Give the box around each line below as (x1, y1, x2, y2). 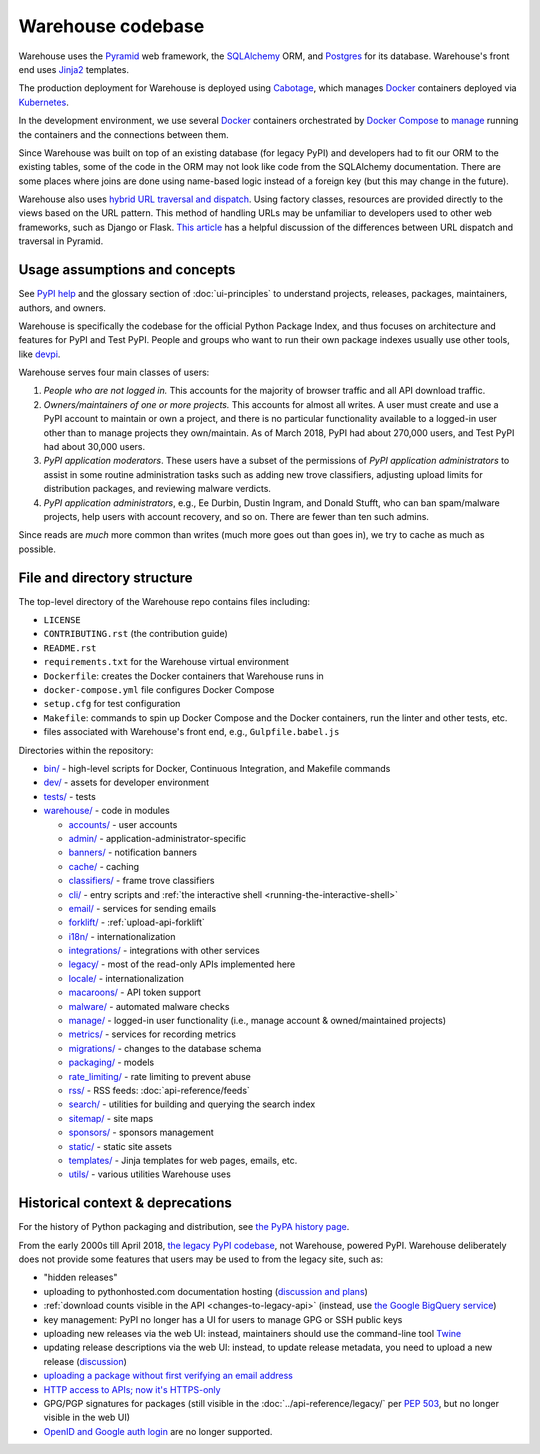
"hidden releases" (43, 1271, 118, 1284)
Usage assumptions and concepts (18, 261, 236, 279)
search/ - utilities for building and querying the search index (68, 1098, 316, 1110)
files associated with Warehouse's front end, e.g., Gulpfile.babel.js (43, 726, 340, 738)
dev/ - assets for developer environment (43, 776, 210, 789)
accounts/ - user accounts (68, 818, 178, 830)
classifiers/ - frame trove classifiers (68, 875, 215, 887)
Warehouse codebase (18, 15, 205, 37)
